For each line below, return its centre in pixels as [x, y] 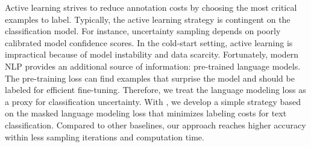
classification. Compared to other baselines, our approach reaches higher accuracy [155, 124]
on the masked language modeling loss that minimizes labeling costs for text [146, 113]
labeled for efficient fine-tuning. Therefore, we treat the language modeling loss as [155, 90]
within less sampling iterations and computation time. [105, 136]
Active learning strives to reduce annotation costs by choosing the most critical [151, 7]
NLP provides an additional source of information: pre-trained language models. [153, 66]
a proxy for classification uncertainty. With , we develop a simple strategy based [153, 101]
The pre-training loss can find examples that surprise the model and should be [150, 78]
